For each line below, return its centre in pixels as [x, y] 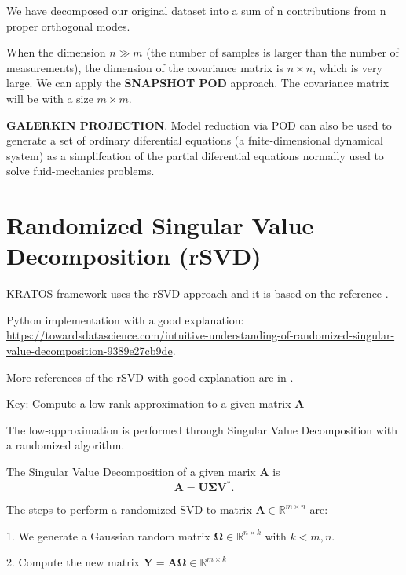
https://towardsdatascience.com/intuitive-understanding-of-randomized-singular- [201, 335]
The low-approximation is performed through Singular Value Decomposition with [202, 429]
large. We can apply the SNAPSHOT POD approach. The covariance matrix [198, 83]
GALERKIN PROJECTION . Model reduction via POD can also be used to [199, 125]
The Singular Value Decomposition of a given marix [131, 471]
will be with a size [50, 98]
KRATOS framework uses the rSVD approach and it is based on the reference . [198, 293]
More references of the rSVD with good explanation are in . [150, 377]
